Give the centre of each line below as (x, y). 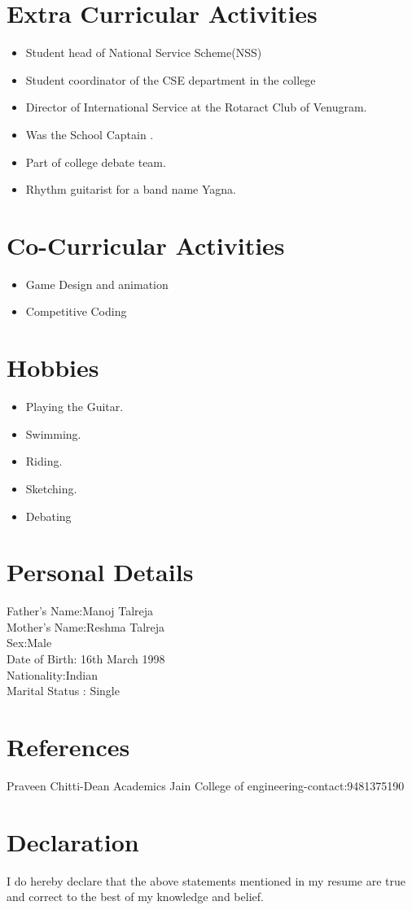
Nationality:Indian (53, 674)
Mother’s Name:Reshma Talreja (86, 626)
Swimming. (53, 433)
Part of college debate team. (96, 162)
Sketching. (51, 488)
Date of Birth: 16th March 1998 (86, 658)
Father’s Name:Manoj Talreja (80, 611)
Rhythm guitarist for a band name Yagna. (131, 189)
